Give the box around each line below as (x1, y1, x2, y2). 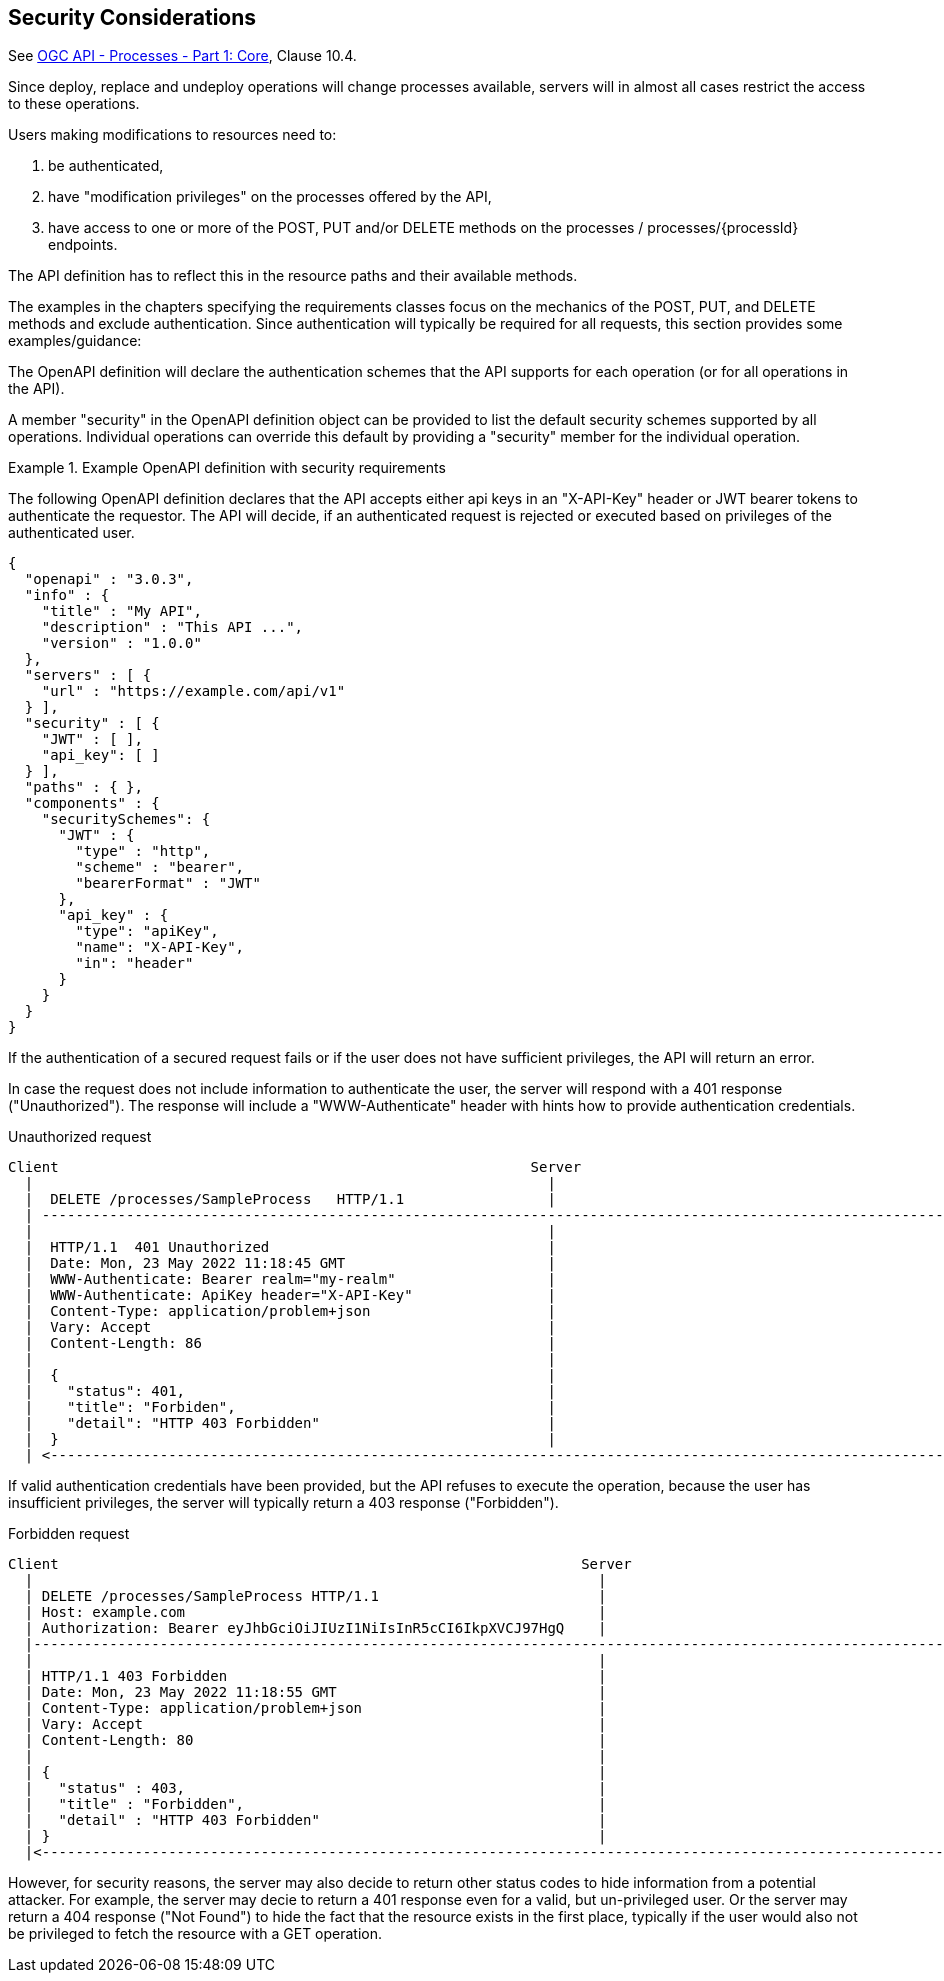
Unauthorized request (8, 1128, 152, 1146)
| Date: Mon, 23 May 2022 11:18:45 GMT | (24, 1255, 556, 1272)
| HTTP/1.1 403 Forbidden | (24, 1668, 607, 1685)
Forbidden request (8, 1525, 130, 1543)
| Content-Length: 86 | (24, 1335, 556, 1352)
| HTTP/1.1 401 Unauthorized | (24, 1239, 556, 1256)
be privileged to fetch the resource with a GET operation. (8, 1925, 383, 1943)
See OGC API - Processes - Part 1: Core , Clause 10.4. (8, 47, 357, 65)
